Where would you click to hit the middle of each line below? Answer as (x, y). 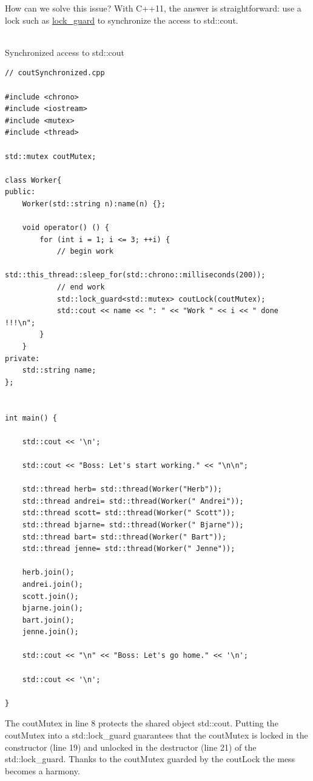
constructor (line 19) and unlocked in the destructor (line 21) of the (131, 747)
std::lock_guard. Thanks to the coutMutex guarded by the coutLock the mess (150, 759)
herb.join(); (48, 573)
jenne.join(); (50, 632)
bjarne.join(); (52, 608)
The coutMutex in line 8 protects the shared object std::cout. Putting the (142, 723)
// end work (81, 287)
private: (22, 358)
